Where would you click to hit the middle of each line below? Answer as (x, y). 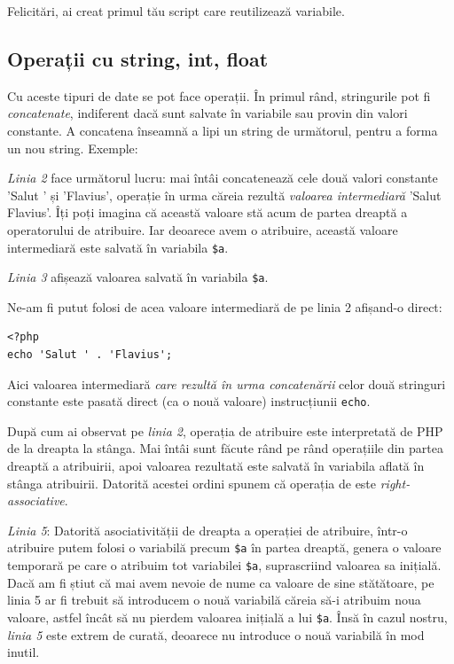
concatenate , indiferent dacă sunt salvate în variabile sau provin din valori (207, 113)
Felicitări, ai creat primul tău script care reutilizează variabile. (176, 11)
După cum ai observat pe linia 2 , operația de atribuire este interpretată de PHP (225, 430)
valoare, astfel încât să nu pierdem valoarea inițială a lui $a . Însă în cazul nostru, (227, 617)
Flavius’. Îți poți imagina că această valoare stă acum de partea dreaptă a (207, 212)
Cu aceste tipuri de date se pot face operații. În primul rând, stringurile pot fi (219, 95)
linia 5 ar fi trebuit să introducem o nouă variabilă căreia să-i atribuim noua (214, 600)
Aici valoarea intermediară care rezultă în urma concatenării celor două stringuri (227, 383)
